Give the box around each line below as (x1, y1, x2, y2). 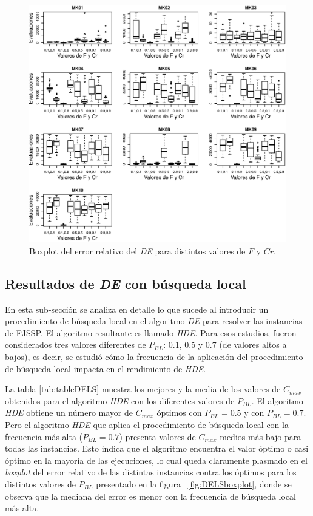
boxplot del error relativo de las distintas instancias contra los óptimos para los (5, 466, 297, 478)
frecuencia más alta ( (5, 430, 83, 443)
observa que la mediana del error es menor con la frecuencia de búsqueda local (5, 489, 296, 502)
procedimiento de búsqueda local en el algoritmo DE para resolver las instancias (5, 314, 303, 327)
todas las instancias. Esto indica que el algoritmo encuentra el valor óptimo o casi (5, 442, 309, 455)
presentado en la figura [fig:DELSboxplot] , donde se (96, 477, 292, 490)
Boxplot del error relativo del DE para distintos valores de (29, 244, 246, 257)
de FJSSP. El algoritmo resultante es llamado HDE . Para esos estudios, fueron (5, 326, 297, 339)
